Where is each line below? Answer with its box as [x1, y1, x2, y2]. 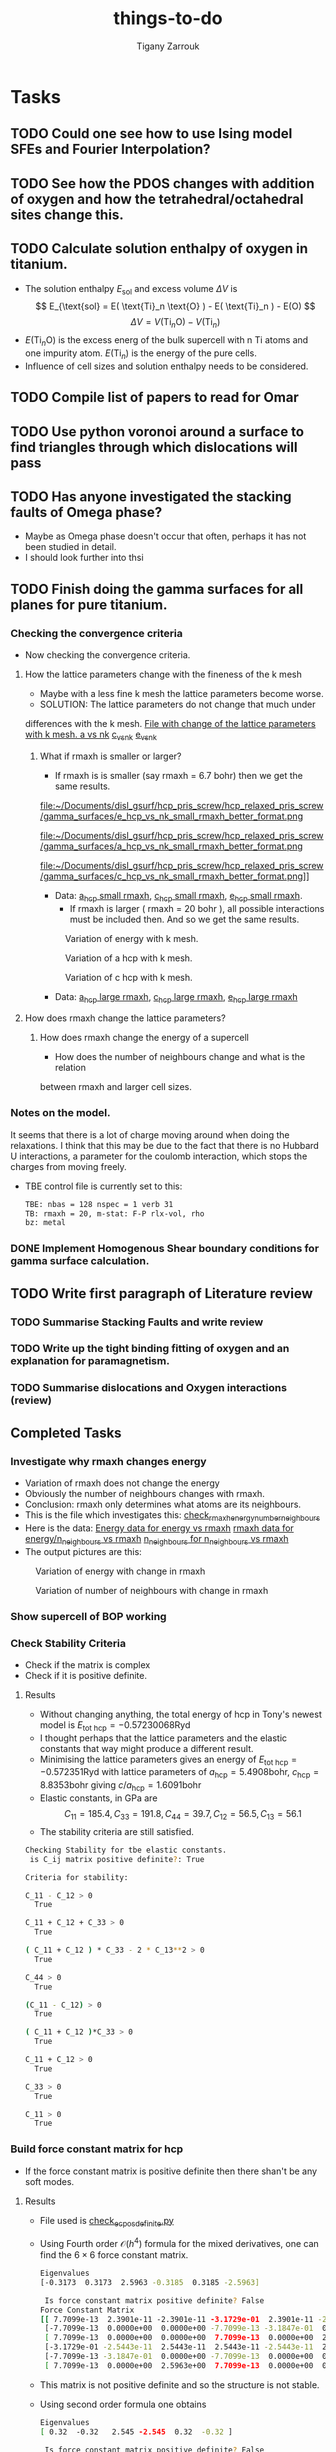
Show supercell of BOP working [10, 1609, 167, 1623]
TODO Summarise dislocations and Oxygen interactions [10, 1381, 288, 1395]
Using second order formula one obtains [39, 2398, 207, 2410]
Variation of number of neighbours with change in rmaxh [35, 1584, 269, 1596]
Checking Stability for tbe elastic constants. [24, 1845, 227, 1855]
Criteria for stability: [24, 1872, 129, 1882]
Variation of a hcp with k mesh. [64, 952, 193, 964]
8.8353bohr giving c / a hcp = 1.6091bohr [39, 1779, 202, 1794]
